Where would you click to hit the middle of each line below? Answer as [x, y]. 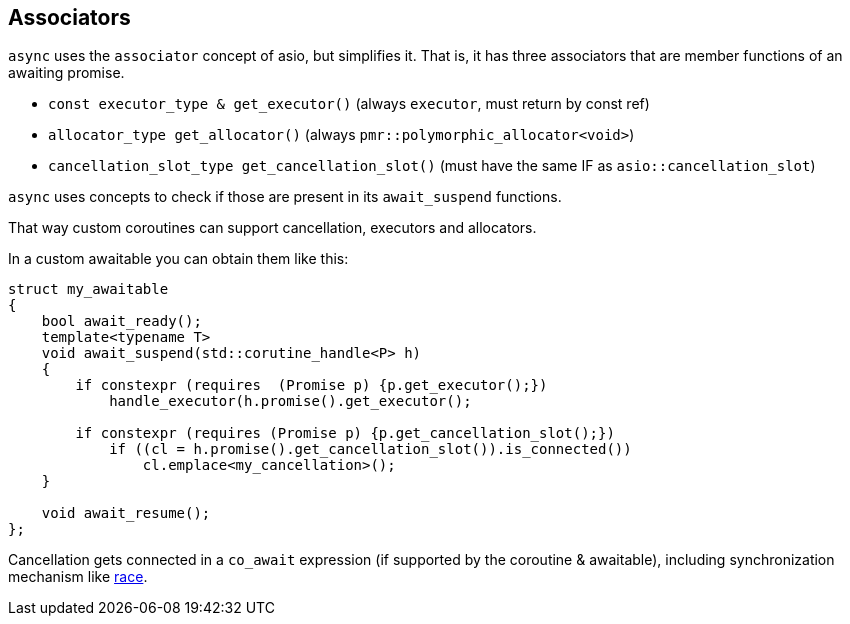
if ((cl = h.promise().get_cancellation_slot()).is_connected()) [370, 449]
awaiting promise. [66, 73]
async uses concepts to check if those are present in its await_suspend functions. [285, 197]
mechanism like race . [78, 577]
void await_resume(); [126, 513]
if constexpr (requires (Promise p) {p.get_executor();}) [311, 385]
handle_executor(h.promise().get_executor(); [290, 401]
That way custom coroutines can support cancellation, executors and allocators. [272, 228]
